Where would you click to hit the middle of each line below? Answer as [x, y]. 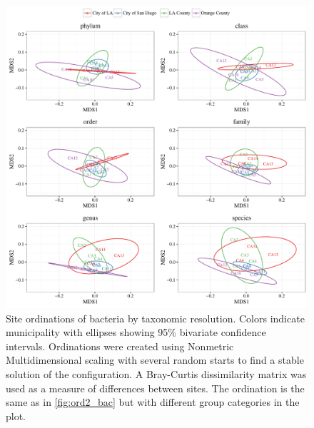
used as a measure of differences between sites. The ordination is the [155, 388]
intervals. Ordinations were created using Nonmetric [120, 346]
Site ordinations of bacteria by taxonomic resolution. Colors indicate [155, 318]
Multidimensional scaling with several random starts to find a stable [155, 360]
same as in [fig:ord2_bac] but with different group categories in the [153, 402]
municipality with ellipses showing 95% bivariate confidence [136, 332]
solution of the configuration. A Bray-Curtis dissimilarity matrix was [156, 373]
